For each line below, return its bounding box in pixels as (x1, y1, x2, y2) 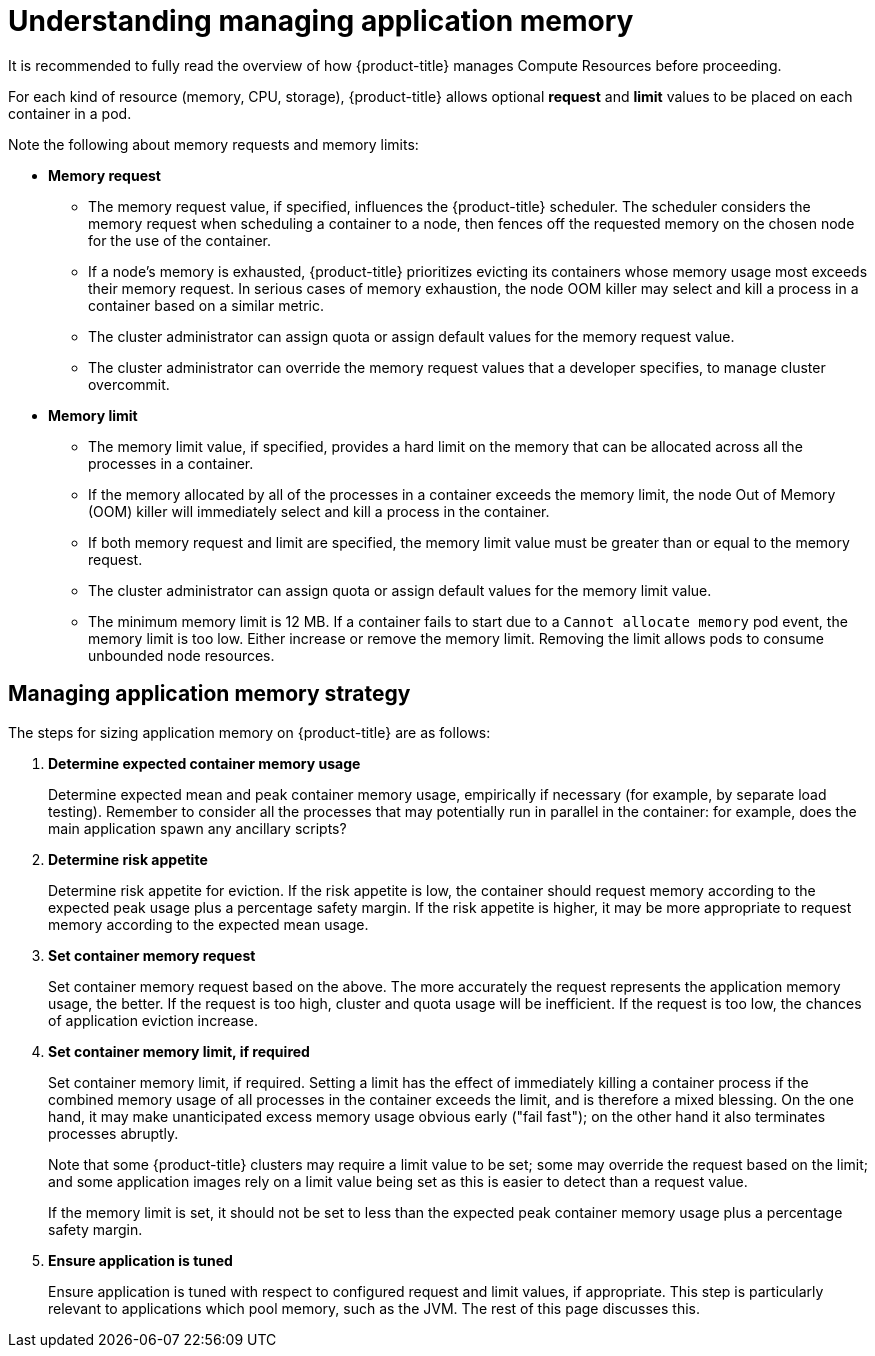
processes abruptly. (48, 1124, 179, 1142)
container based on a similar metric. (88, 296, 324, 314)
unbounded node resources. (88, 646, 275, 664)
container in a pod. (8, 104, 132, 122)
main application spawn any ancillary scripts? (48, 819, 347, 837)
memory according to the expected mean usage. (48, 915, 369, 933)
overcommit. (88, 375, 170, 393)
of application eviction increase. (48, 1011, 259, 1029)
